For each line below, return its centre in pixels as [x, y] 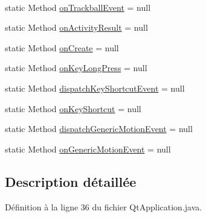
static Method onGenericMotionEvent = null [88, 149]
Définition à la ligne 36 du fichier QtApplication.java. [104, 206]
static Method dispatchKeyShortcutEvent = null [95, 88]
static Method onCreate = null [62, 47]
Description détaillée [71, 181]
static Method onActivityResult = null [76, 27]
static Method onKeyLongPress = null [76, 68]
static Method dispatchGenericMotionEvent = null [99, 129]
